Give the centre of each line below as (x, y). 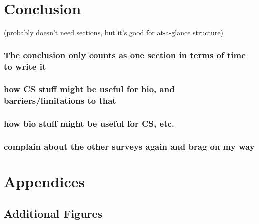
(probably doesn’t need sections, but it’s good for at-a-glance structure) (114, 32)
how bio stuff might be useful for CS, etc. (89, 124)
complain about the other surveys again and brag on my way (129, 147)
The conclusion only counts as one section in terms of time (125, 54)
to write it (25, 66)
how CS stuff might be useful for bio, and (89, 89)
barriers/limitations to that (60, 100)
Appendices (45, 182)
